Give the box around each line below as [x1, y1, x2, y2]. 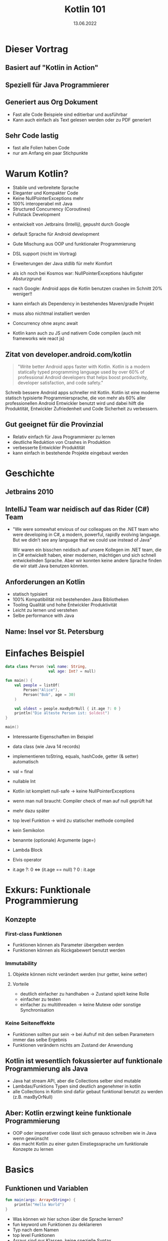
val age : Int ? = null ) [48, 669, 96, 674]
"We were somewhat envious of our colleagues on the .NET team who [12, 526, 159, 532]
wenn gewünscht [12, 1135, 49, 1142]
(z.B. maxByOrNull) [12, 1094, 53, 1100]
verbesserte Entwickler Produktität [12, 444, 85, 450]
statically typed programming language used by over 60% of [17, 369, 145, 375]
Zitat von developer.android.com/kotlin [5, 350, 132, 359]
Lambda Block [12, 847, 43, 853]
